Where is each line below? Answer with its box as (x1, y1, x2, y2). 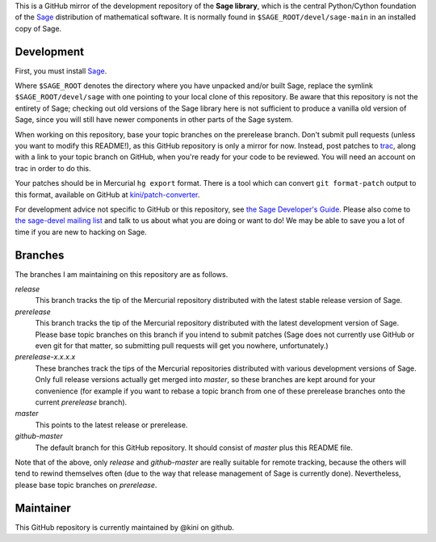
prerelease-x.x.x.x (15, 352, 76, 362)
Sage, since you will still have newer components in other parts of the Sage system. (15, 115, 294, 124)
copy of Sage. (15, 23, 62, 33)
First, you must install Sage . (15, 65, 107, 76)
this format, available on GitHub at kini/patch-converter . (15, 190, 200, 200)
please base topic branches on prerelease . (15, 480, 157, 489)
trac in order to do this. (15, 163, 91, 173)
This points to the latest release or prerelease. (35, 420, 188, 430)
